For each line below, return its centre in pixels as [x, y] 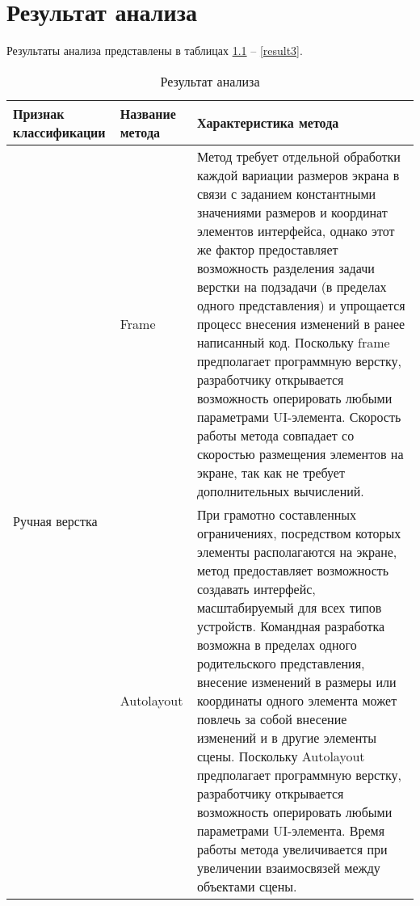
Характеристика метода [268, 123]
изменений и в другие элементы [286, 737]
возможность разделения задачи [286, 268]
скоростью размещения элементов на [300, 453]
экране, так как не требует [271, 472]
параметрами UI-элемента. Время [291, 830]
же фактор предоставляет [267, 249]
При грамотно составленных [277, 514]
